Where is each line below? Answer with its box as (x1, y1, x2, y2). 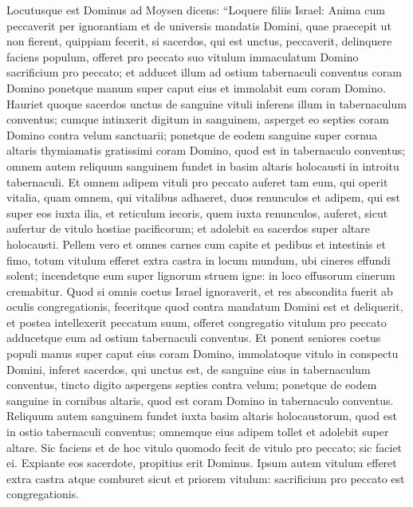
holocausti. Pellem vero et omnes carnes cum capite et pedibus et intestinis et (6, 235, 386, 252)
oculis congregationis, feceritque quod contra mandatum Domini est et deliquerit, (6, 298, 403, 315)
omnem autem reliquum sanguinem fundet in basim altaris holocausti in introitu (6, 157, 399, 174)
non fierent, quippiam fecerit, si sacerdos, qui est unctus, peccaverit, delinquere (6, 33, 392, 49)
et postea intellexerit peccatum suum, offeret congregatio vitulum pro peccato (6, 313, 387, 330)
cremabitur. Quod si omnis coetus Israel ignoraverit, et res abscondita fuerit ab (6, 282, 393, 299)
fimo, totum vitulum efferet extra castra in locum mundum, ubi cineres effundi (6, 251, 391, 268)
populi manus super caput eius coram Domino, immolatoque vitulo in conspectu (6, 345, 399, 362)
